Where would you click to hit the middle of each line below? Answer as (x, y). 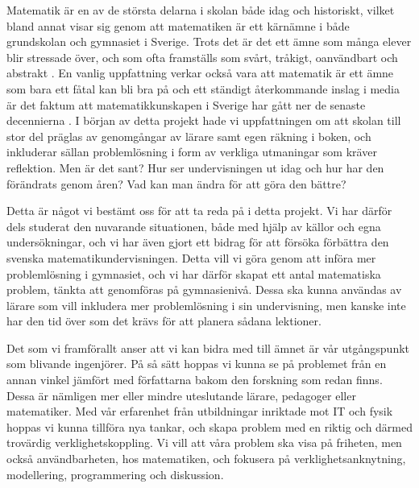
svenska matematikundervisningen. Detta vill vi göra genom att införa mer (191, 257)
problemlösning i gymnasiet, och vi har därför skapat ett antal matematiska (194, 273)
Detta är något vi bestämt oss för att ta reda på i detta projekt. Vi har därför (199, 211)
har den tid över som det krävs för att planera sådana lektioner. (164, 321)
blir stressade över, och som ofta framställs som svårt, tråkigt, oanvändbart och (202, 57)
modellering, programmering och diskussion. (115, 474)
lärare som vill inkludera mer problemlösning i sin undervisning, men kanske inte (206, 305)
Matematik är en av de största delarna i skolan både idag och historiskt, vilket (201, 10)
